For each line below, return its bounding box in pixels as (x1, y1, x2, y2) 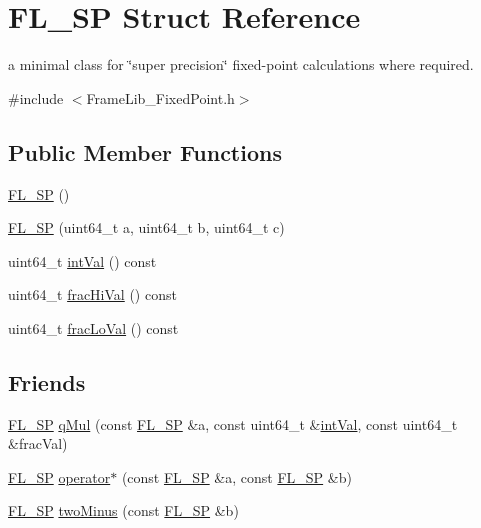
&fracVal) (8, 433, 68, 454)
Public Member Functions (8, 136, 282, 167)
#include (8, 87, 64, 108)
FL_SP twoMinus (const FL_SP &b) (8, 500, 239, 521)
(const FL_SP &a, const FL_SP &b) (121, 466, 352, 487)
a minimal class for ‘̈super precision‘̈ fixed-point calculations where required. (8, 54, 474, 75)
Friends (8, 366, 86, 397)
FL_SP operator (8, 466, 111, 487)
